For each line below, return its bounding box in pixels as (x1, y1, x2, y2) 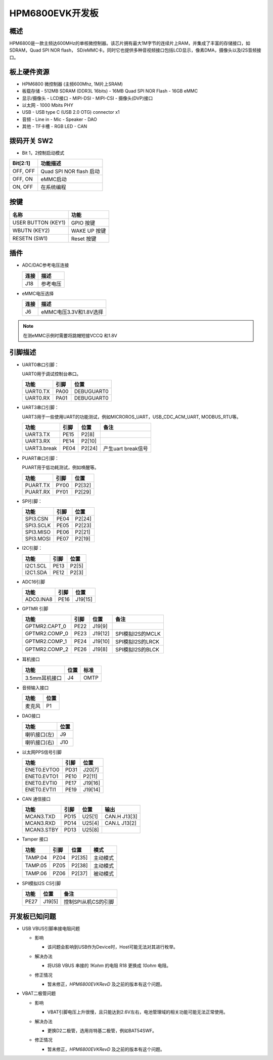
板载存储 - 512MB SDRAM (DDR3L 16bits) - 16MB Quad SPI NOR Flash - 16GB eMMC (22, 88, 198, 94)
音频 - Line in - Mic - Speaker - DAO (22, 116, 97, 122)
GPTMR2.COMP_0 (25, 630, 68, 637)
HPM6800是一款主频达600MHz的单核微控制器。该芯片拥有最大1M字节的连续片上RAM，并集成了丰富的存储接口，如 (9, 40, 250, 47)
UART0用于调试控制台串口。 (22, 371, 81, 377)
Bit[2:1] (12, 160, 30, 167)
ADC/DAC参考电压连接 (22, 262, 69, 268)
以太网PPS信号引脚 (22, 749, 62, 755)
